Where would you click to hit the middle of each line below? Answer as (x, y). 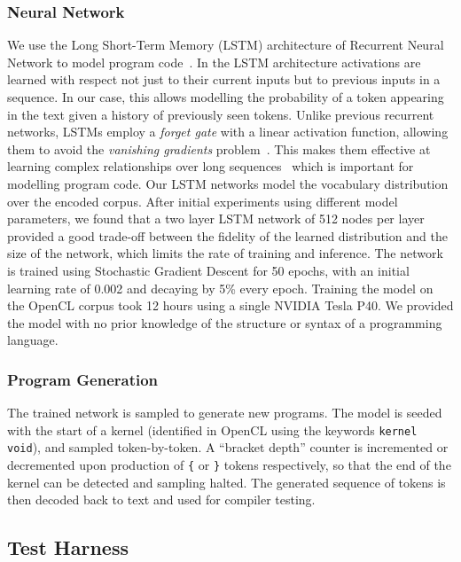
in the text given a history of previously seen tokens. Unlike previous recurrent (221, 114)
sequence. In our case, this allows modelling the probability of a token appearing (226, 97)
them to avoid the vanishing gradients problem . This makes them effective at (219, 148)
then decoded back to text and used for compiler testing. (161, 500)
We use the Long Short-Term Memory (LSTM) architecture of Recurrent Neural (226, 45)
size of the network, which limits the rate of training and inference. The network (225, 253)
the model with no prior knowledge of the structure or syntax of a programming (225, 322)
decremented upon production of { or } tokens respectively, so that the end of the (229, 465)
